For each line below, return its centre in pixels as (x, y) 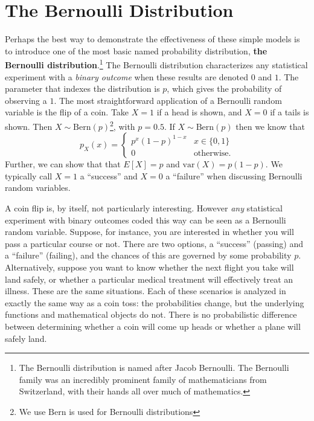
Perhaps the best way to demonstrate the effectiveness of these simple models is (152, 39)
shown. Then (29, 126)
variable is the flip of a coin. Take (67, 112)
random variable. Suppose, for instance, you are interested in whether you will (149, 232)
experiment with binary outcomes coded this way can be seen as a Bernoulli (146, 220)
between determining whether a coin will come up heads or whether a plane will (153, 326)
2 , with (123, 125)
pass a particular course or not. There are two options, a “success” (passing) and (154, 243)
